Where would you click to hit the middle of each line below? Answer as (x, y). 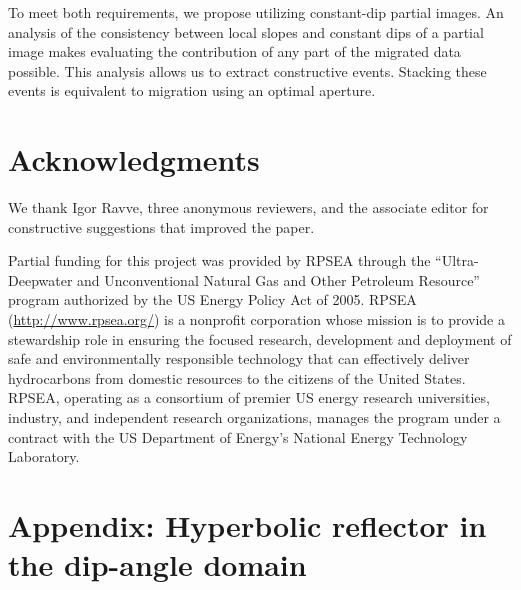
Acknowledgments (134, 159)
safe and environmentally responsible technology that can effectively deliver (239, 358)
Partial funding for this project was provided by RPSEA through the (219, 260)
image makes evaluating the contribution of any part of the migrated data (234, 51)
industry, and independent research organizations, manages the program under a (254, 417)
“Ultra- (457, 260)
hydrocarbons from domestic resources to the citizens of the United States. (237, 377)
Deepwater (40, 279)
